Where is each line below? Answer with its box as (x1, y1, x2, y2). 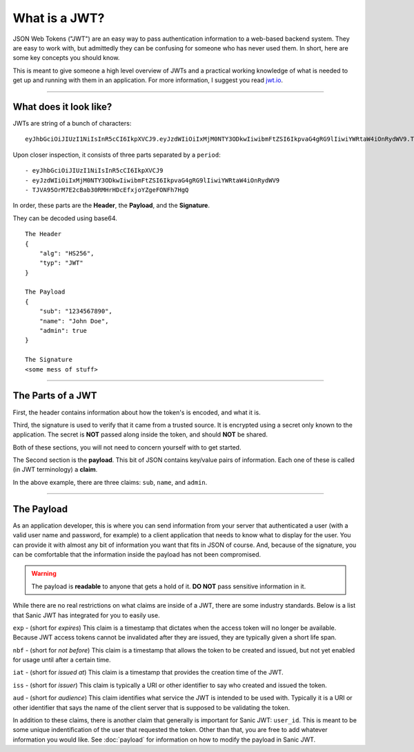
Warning (31, 570, 57, 578)
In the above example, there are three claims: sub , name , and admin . (12, 478, 208, 486)
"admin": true (39, 327, 88, 335)
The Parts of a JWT (12, 390, 97, 402)
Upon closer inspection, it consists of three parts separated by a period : (12, 151, 221, 159)
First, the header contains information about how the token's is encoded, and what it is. (12, 408, 262, 416)
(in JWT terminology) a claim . (12, 465, 98, 474)
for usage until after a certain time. (12, 656, 111, 664)
